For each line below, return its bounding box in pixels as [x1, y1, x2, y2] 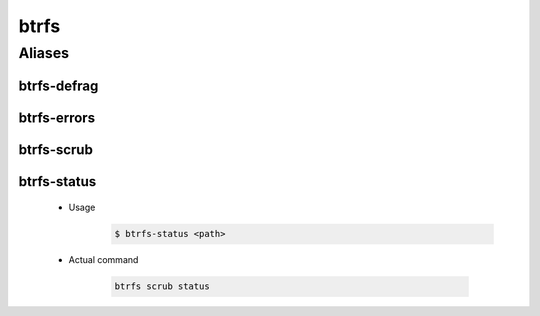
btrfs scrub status [114, 281, 210, 292]
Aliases [18, 44, 70, 62]
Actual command [68, 254, 139, 266]
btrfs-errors [18, 109, 95, 126]
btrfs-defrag [18, 77, 99, 94]
